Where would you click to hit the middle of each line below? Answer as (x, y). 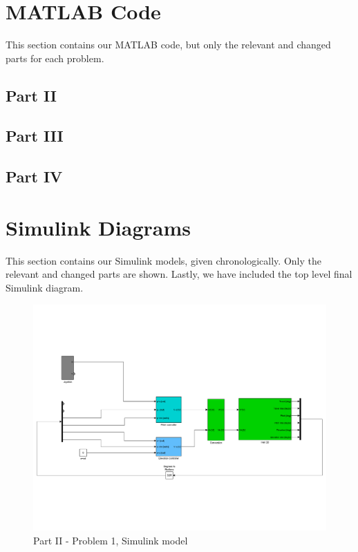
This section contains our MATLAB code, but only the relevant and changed (168, 45)
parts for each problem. (55, 58)
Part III (35, 136)
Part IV (34, 177)
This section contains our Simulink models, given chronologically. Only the (163, 260)
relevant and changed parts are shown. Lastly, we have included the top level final (179, 274)
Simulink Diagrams (98, 227)
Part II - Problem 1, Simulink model (111, 540)
